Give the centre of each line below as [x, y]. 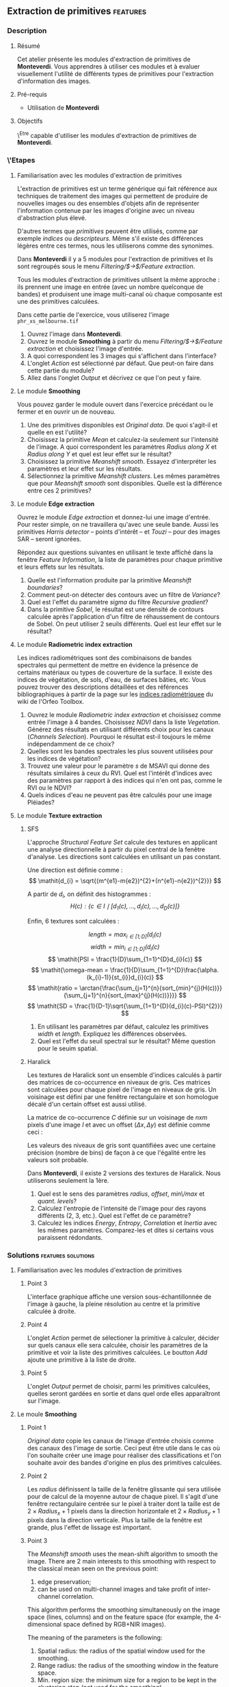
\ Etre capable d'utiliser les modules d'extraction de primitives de [107, 134]
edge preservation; [64, 1581]
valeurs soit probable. [58, 1159]
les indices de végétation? [64, 758]
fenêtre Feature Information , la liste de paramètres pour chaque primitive [120, 559]
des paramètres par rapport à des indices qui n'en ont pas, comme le [124, 780]
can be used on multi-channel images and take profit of [116, 1589]
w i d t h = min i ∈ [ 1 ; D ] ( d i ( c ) [125, 947]
